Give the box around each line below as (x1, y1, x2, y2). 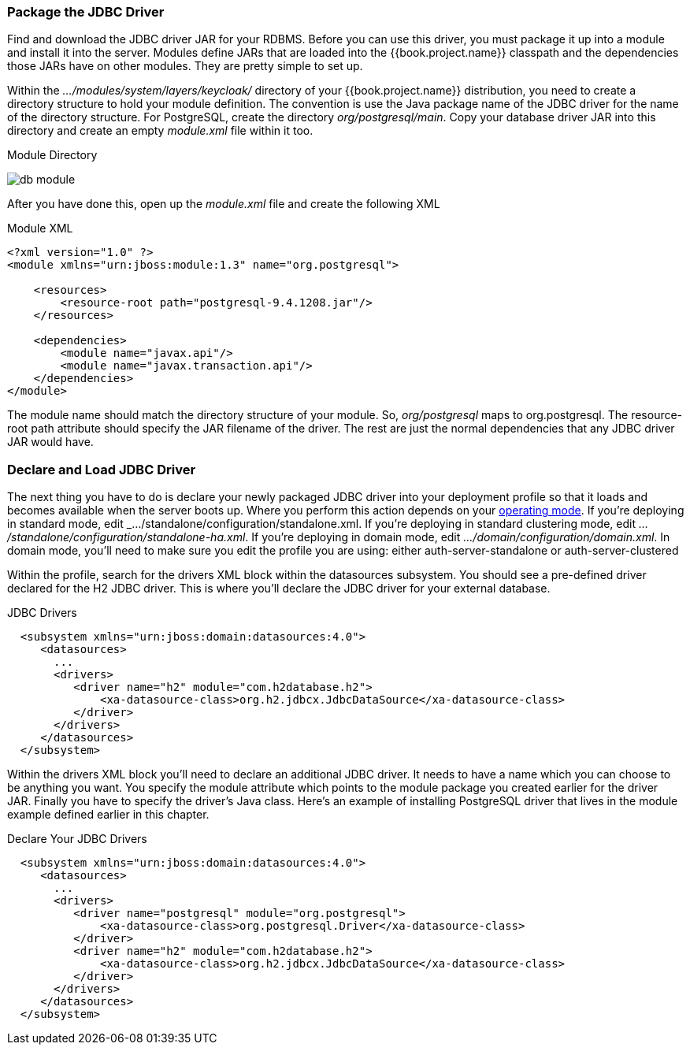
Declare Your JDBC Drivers (7, 832, 147, 846)
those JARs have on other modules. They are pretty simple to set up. (7, 59, 363, 73)
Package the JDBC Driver (7, 4, 165, 20)
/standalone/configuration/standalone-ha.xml (7, 530, 246, 544)
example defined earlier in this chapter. (7, 808, 210, 822)
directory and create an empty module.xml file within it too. (7, 124, 313, 138)
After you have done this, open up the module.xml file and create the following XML (7, 197, 440, 211)
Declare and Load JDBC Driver (7, 461, 196, 477)
